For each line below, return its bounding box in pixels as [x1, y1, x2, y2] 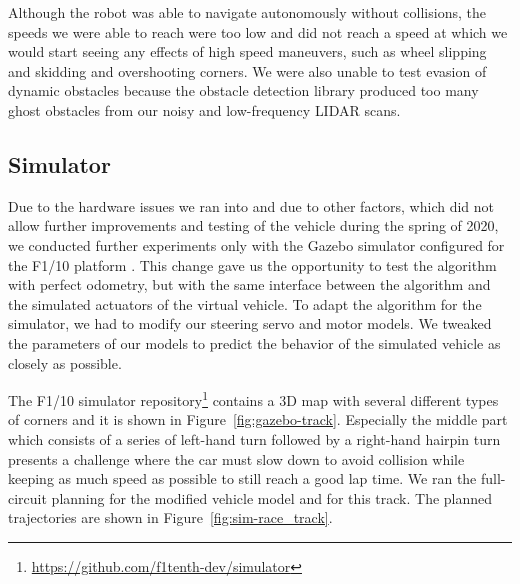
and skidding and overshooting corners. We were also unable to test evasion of [8, 60, 487, 81]
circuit [8, 487, 47, 508]
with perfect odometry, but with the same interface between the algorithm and [8, 274, 491, 295]
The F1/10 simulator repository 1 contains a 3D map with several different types [8, 387, 499, 410]
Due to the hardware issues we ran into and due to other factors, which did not [8, 195, 495, 216]
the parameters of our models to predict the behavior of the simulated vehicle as [8, 332, 501, 353]
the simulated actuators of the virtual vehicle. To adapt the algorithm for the [8, 293, 482, 314]
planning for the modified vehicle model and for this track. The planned [51, 487, 493, 508]
